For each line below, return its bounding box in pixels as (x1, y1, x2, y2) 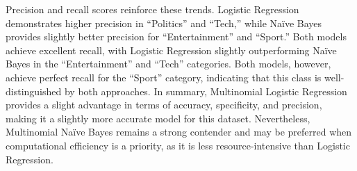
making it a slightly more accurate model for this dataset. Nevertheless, (6, 111, 310, 125)
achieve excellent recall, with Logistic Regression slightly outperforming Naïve (6, 42, 337, 57)
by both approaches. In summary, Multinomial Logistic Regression (64, 83, 347, 98)
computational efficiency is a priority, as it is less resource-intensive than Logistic (6, 138, 350, 152)
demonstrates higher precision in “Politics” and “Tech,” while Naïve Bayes (6, 15, 322, 30)
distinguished (6, 83, 62, 98)
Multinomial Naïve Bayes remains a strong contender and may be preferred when (6, 124, 352, 139)
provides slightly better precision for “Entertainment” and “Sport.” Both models (6, 29, 347, 44)
